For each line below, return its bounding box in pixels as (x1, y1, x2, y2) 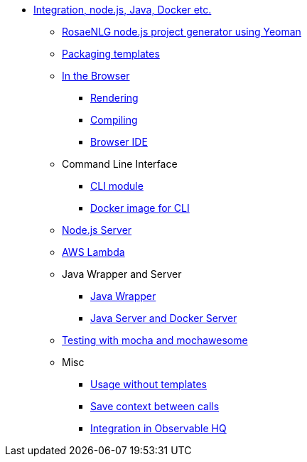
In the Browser (62, 70, 130, 82)
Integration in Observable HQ (90, 422, 227, 434)
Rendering (90, 92, 139, 104)
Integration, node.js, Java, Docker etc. (33, 4, 212, 16)
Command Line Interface (62, 158, 178, 170)
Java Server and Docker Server (90, 312, 237, 324)
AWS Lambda (62, 246, 125, 258)
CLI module (90, 180, 144, 192)
